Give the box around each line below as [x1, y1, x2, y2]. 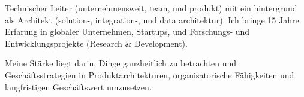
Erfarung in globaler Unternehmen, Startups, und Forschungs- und [5, 25, 250, 38]
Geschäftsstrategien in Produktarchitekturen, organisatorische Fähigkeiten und [5, 68, 294, 81]
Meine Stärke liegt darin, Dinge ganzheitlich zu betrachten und [5, 57, 237, 69]
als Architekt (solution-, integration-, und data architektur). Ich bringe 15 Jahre [5, 13, 299, 26]
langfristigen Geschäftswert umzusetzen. [5, 80, 152, 93]
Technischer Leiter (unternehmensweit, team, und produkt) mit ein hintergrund [5, 2, 297, 14]
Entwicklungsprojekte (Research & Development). [5, 37, 188, 49]
